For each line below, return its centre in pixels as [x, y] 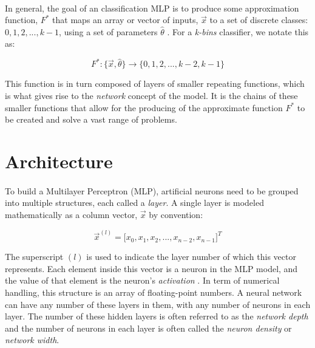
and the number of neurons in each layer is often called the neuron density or [148, 328]
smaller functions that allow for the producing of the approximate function [144, 107]
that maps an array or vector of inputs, [125, 20]
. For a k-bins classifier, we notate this [238, 31]
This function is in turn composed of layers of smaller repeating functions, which [155, 84]
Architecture [59, 161]
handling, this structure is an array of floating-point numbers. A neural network [154, 292]
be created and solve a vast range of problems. [91, 119]
